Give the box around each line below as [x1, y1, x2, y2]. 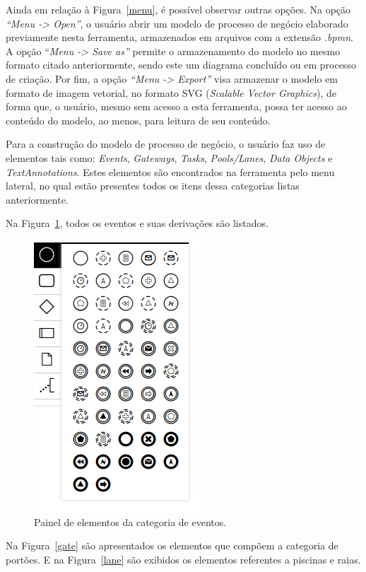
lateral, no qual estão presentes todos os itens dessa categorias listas [6, 178, 300, 193]
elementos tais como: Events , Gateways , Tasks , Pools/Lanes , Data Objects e [6, 150, 333, 165]
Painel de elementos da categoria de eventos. [34, 514, 227, 529]
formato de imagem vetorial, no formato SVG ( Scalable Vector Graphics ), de [6, 85, 336, 100]
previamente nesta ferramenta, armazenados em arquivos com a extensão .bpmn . [6, 30, 353, 45]
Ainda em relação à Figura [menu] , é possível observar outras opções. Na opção [6, 2, 351, 16]
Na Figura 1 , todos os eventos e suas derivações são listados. [6, 216, 268, 230]
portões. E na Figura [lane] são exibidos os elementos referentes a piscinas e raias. [6, 551, 361, 566]
